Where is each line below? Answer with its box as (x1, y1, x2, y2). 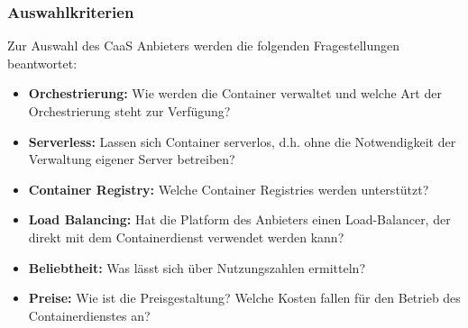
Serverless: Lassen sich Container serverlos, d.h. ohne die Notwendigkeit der (28, 132, 456, 150)
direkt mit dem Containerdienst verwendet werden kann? (28, 227, 344, 246)
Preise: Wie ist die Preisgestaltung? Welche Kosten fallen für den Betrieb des (28, 288, 461, 307)
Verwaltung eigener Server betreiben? (28, 150, 235, 169)
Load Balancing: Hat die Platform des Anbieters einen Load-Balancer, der (28, 210, 451, 229)
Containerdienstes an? (28, 305, 151, 324)
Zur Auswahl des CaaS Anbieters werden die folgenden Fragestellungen (7, 36, 400, 55)
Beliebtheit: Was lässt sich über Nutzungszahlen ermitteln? (28, 258, 365, 277)
